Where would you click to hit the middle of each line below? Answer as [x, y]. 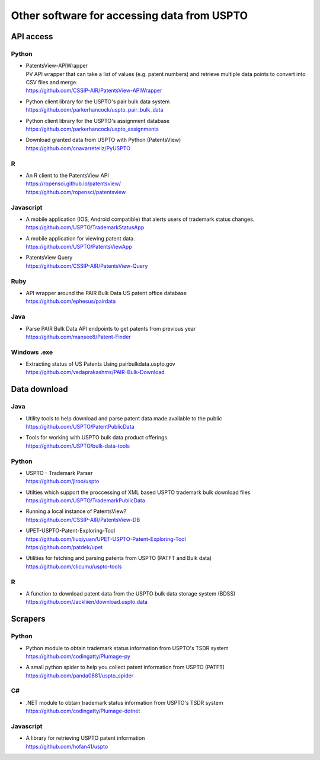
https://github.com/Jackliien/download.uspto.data [87, 602]
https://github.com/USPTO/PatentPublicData [80, 426]
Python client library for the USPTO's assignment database [98, 121]
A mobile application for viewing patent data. [81, 238]
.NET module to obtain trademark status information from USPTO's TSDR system [124, 702]
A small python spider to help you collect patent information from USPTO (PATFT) [125, 667]
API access [32, 37]
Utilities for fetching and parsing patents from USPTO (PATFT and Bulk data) [119, 558]
